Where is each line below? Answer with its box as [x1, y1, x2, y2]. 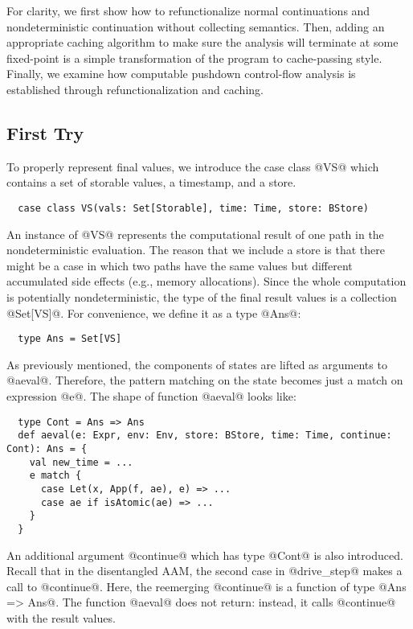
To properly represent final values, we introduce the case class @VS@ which [6, 158, 379, 175]
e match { [29, 470, 82, 482]
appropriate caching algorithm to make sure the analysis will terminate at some [6, 34, 399, 51]
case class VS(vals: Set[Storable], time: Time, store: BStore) [18, 202, 370, 214]
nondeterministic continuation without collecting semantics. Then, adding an [6, 18, 385, 35]
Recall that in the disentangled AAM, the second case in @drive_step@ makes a [6, 562, 403, 579]
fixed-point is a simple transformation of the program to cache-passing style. [6, 49, 382, 66]
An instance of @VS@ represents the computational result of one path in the [6, 225, 384, 242]
